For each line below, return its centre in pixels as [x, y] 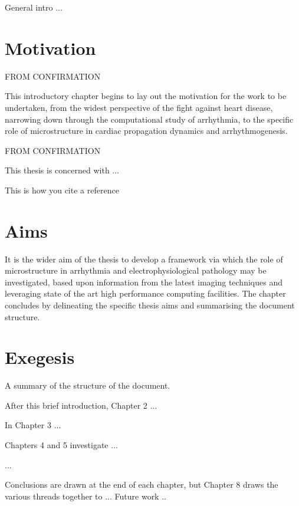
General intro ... [34, 7]
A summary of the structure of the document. [88, 385]
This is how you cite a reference [62, 190]
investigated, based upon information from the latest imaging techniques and [144, 282]
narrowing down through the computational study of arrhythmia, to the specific [149, 119]
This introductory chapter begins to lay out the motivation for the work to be [146, 96]
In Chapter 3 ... [33, 425]
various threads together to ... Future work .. [86, 496]
